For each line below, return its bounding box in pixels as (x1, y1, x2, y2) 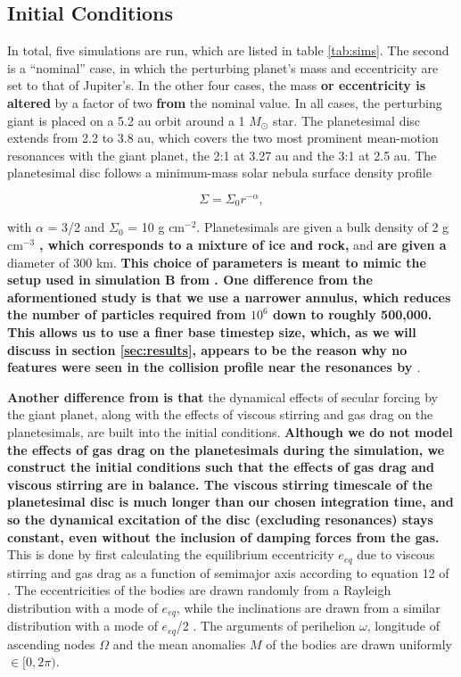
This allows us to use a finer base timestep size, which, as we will (7, 323, 416, 342)
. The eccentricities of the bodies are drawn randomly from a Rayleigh (7, 581, 391, 599)
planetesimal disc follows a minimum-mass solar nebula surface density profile (7, 163, 432, 182)
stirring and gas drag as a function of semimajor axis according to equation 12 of (7, 563, 449, 582)
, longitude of (366, 616, 440, 635)
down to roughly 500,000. (272, 305, 432, 324)
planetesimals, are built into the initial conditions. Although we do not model (7, 423, 453, 442)
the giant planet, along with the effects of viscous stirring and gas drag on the (7, 405, 433, 424)
